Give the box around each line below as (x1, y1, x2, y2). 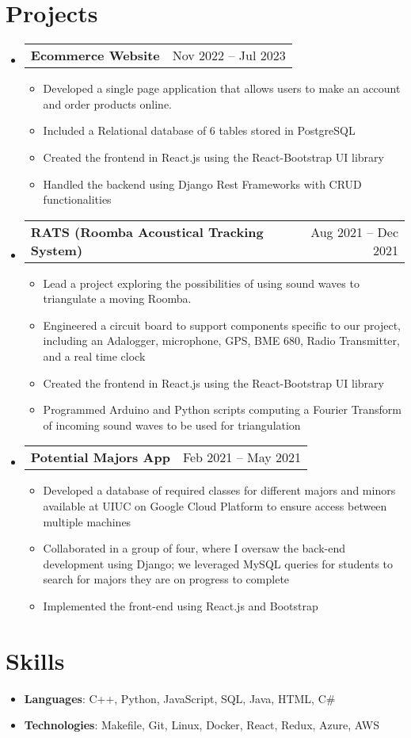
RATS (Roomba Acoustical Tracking (30, 222, 264, 241)
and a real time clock (43, 348, 146, 365)
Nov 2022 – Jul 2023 (172, 46, 286, 65)
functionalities (43, 191, 112, 208)
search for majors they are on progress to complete (43, 571, 290, 587)
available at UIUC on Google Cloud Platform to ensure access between (43, 498, 387, 514)
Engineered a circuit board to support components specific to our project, (43, 316, 401, 333)
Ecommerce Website (30, 46, 160, 65)
